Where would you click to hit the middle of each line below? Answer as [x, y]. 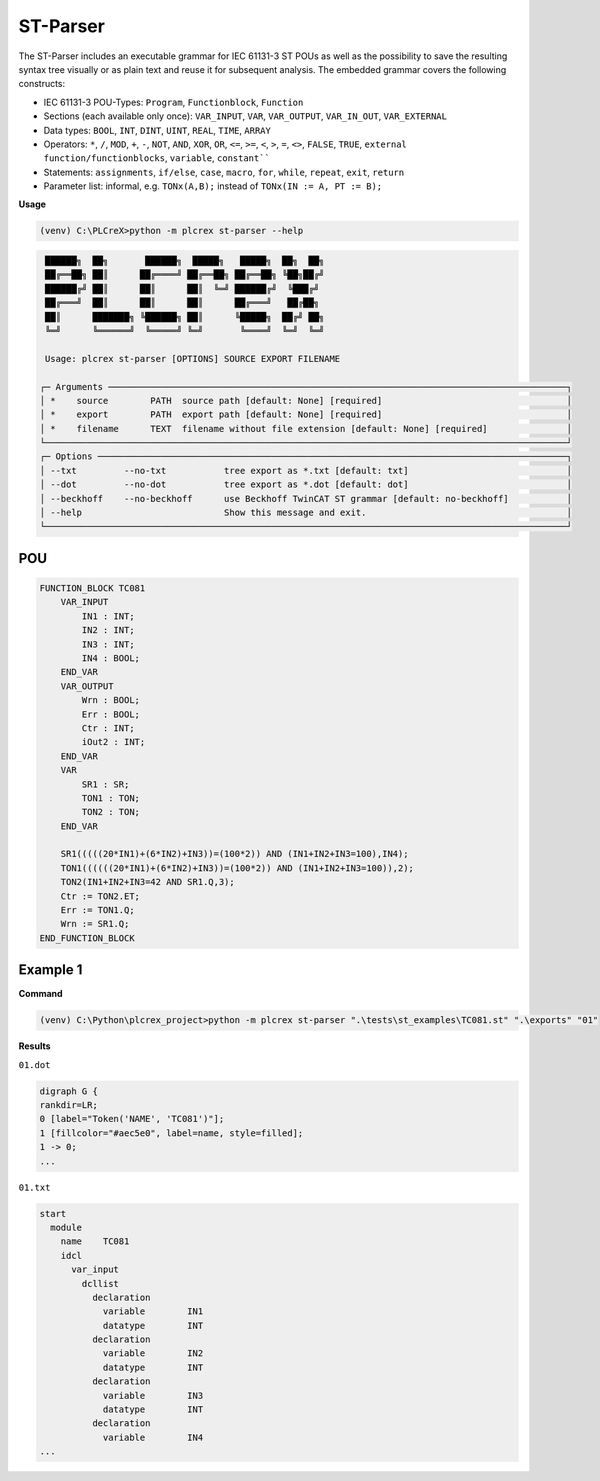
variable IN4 [153, 1437]
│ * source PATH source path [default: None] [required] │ [305, 400]
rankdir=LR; [69, 1105]
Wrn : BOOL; [110, 700]
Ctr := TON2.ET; [100, 896]
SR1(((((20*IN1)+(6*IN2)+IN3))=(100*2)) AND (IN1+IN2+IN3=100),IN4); [234, 854]
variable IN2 [153, 1353]
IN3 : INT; [108, 644]
